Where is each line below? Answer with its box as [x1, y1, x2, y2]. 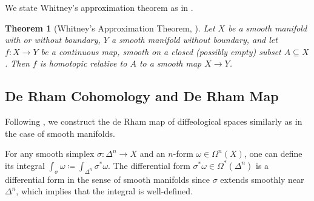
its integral [5, 159, 45, 171]
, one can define [244, 147, 302, 160]
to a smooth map [139, 57, 202, 70]
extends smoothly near [220, 173, 304, 185]
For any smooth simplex [5, 147, 95, 160]
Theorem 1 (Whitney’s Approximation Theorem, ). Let [5, 21, 215, 34]
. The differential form [108, 159, 190, 171]
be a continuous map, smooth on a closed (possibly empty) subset [41, 45, 281, 58]
